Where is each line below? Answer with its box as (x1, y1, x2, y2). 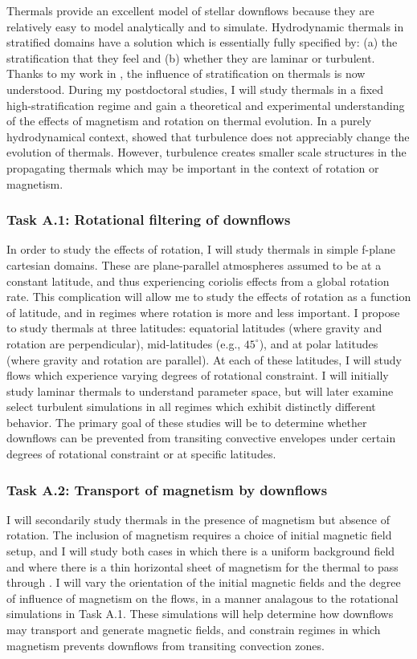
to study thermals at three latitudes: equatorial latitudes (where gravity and (6, 319, 382, 336)
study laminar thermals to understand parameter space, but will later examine (6, 382, 394, 399)
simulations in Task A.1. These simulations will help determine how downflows (6, 605, 394, 622)
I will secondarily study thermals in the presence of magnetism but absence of (6, 511, 390, 527)
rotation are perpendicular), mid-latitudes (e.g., (6, 335, 241, 352)
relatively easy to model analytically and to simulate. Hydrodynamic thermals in (6, 18, 404, 35)
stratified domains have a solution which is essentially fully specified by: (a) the (6, 34, 398, 51)
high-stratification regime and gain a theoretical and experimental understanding (6, 96, 405, 113)
